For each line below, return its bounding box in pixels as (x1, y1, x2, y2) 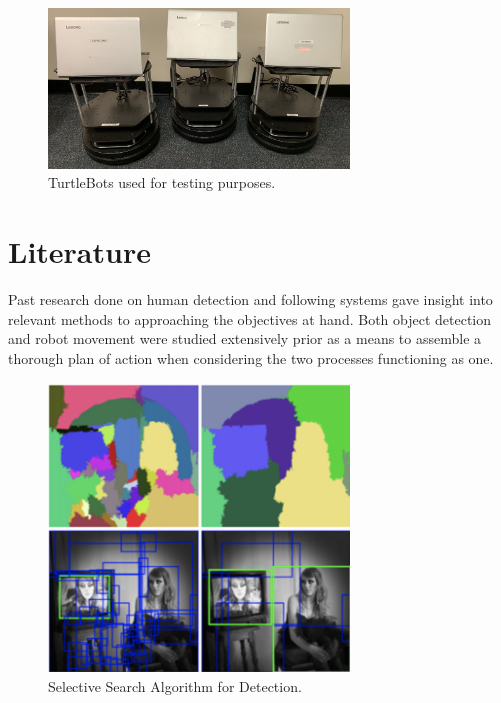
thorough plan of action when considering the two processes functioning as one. (8, 347, 494, 368)
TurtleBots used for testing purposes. (48, 172, 276, 193)
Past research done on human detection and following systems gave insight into (8, 289, 493, 310)
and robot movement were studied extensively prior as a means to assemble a (8, 328, 482, 349)
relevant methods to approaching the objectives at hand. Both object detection (8, 308, 492, 329)
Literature (8, 231, 151, 272)
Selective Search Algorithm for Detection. (48, 675, 302, 696)
